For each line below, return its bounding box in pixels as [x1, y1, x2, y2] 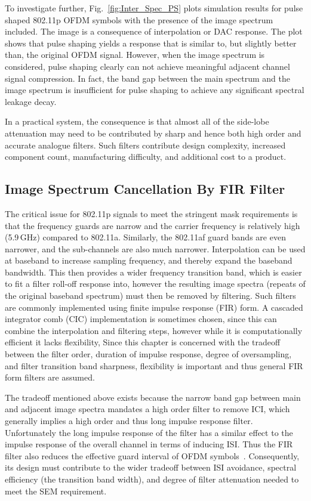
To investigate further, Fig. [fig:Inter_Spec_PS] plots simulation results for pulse [5, 2, 303, 14]
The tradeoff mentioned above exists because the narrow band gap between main [5, 391, 301, 403]
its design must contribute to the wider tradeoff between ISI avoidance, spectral [5, 461, 297, 474]
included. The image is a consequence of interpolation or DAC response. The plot [5, 25, 303, 38]
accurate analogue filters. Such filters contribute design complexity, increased [5, 138, 286, 151]
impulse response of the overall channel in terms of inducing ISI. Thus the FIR [5, 438, 293, 450]
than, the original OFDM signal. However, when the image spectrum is [5, 48, 265, 61]
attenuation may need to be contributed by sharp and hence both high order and [5, 126, 301, 139]
